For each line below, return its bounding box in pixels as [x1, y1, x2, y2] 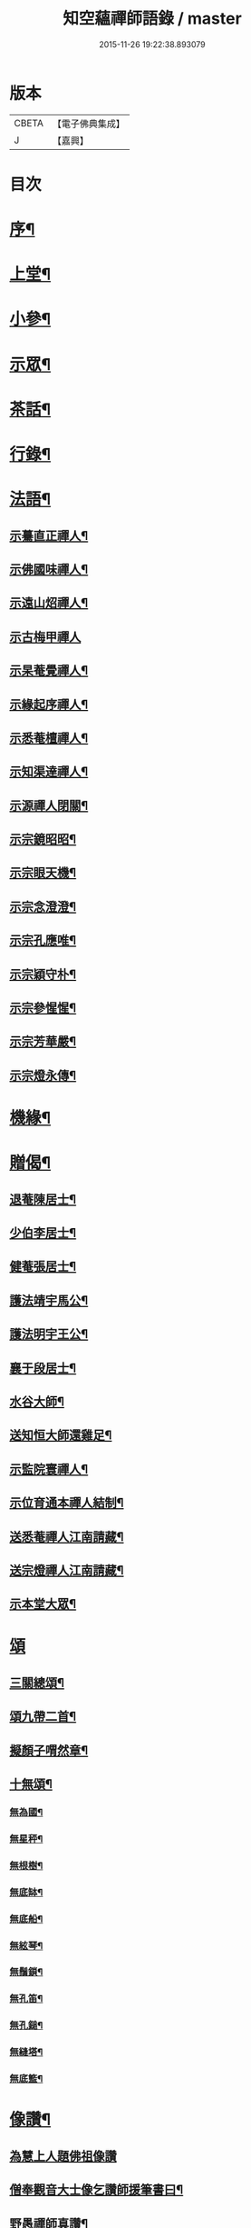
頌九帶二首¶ [9, 1709, 77, 1724]
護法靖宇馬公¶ [9, 1293, 89, 1308]
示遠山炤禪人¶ [9, 595, 89, 611]
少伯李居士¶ [9, 1224, 77, 1241]
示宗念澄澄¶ [9, 899, 77, 914]
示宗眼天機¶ [9, 865, 77, 881]
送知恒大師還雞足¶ [9, 1428, 112, 1444]
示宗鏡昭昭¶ [9, 832, 77, 847]
